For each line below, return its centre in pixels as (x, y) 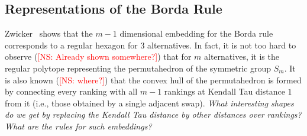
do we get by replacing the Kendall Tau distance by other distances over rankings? (153, 114)
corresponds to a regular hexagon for (71, 45)
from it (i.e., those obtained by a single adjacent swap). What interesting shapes (149, 103)
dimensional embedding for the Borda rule (196, 33)
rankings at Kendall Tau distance (224, 91)
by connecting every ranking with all (71, 91)
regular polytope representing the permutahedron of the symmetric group (138, 68)
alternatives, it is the (242, 56)
